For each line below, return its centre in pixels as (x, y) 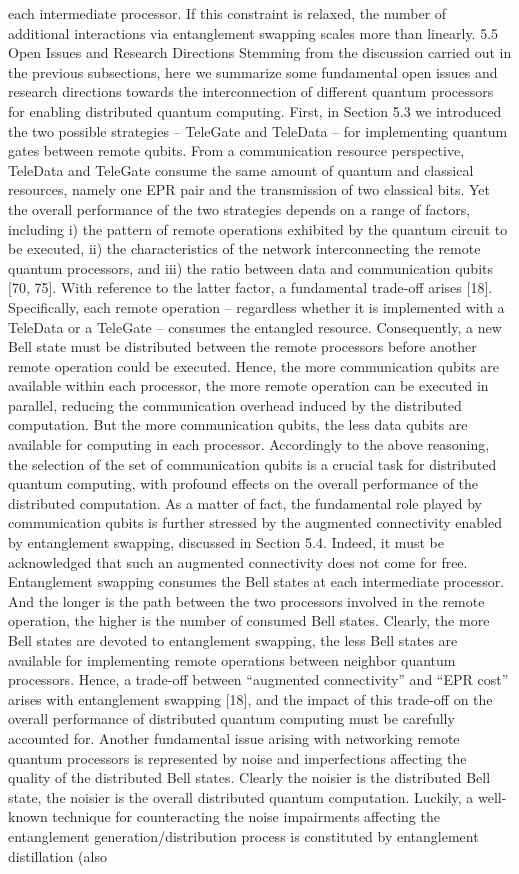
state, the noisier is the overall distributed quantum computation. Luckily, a (241, 796)
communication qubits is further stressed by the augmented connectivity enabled (255, 522)
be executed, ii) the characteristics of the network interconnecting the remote (244, 248)
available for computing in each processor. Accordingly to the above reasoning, (249, 444)
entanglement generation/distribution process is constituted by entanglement (243, 835)
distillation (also (57, 855)
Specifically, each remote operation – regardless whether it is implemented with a (256, 306)
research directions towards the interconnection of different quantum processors (251, 91)
